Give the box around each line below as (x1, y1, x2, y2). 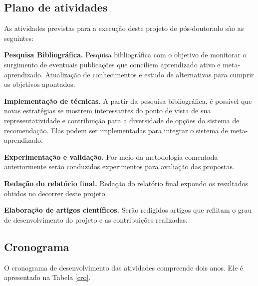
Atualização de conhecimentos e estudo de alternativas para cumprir (45, 69, 254, 79)
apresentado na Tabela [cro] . (4, 272, 91, 283)
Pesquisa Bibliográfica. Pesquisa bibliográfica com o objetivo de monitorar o (4, 49, 247, 60)
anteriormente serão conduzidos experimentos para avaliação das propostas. (4, 161, 235, 172)
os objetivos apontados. (4, 79, 75, 89)
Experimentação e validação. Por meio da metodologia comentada (4, 151, 218, 162)
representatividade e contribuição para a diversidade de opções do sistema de (4, 115, 240, 125)
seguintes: (4, 32, 33, 43)
